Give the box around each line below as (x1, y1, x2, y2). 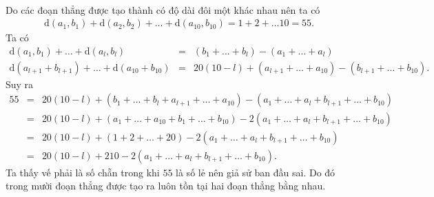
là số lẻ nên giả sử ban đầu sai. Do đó (176, 165, 335, 179)
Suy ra (6, 76, 34, 91)
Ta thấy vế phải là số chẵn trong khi (6, 165, 160, 179)
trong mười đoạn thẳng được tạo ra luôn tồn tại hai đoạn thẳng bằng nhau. (6, 178, 326, 193)
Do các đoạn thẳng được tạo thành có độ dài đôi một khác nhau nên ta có (6, 2, 320, 17)
